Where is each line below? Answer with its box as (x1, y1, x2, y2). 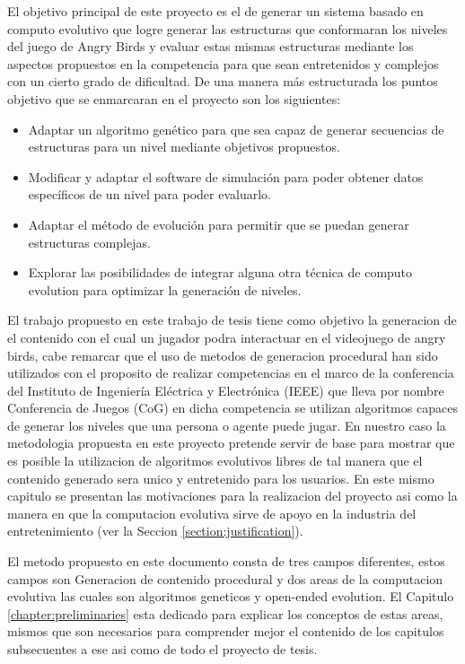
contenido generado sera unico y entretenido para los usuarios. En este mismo (7, 468, 434, 487)
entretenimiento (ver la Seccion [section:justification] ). (7, 521, 303, 540)
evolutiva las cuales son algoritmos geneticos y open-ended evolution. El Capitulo (7, 587, 454, 606)
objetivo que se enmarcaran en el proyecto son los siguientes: (7, 89, 341, 108)
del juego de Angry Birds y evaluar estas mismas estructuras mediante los (7, 37, 414, 56)
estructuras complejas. (28, 232, 151, 251)
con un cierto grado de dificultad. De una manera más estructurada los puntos (7, 72, 438, 91)
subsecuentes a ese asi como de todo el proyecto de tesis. (7, 640, 318, 658)
